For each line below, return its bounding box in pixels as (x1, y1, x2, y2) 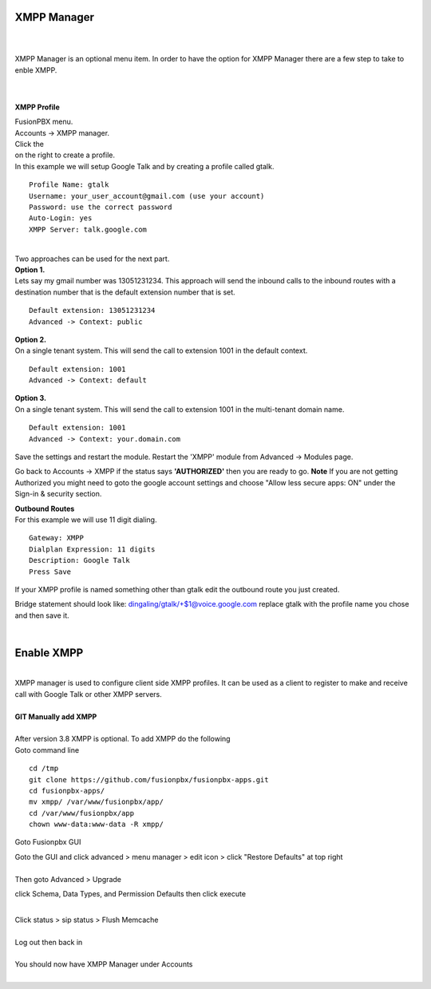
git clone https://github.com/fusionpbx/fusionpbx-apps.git (29, 775, 269, 784)
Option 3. (14, 394, 47, 403)
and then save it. (14, 611, 69, 620)
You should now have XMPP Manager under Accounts (14, 959, 193, 969)
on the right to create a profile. (14, 150, 116, 160)
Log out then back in (14, 937, 83, 947)
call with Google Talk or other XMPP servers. (14, 689, 163, 698)
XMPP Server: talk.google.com (29, 224, 148, 234)
